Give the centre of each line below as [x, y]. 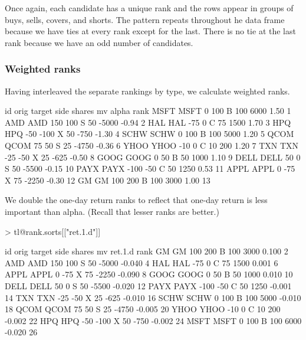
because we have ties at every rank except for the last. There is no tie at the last [150, 31]
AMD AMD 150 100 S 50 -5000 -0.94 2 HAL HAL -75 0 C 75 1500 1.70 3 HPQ [148, 122]
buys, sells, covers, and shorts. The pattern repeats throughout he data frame [145, 19]
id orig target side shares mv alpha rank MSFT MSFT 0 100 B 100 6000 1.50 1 [148, 111]
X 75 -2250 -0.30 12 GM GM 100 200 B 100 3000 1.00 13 [108, 180]
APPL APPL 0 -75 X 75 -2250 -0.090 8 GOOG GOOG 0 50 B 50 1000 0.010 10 [149, 274]
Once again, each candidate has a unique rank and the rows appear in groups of [149, 8]
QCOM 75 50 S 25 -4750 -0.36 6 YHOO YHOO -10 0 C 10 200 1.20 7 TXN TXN [152, 145]
